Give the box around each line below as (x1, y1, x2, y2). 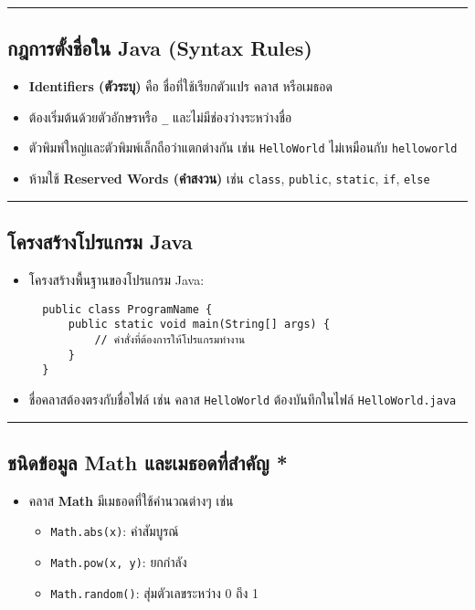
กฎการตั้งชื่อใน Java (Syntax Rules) (7, 34, 312, 62)
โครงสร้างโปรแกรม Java (7, 227, 193, 256)
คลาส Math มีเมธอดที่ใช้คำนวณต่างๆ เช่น (28, 490, 234, 510)
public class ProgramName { (42, 302, 213, 316)
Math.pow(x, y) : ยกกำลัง (50, 552, 187, 571)
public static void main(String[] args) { (68, 318, 331, 331)
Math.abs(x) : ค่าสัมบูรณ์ (50, 521, 179, 541)
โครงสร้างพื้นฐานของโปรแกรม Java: (28, 269, 205, 289)
